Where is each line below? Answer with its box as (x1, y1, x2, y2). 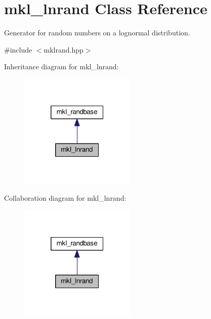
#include (4, 44, 32, 55)
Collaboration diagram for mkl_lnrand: (4, 192, 126, 203)
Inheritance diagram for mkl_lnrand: (4, 61, 119, 72)
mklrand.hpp (44, 44, 83, 55)
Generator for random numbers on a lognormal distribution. (4, 27, 190, 38)
